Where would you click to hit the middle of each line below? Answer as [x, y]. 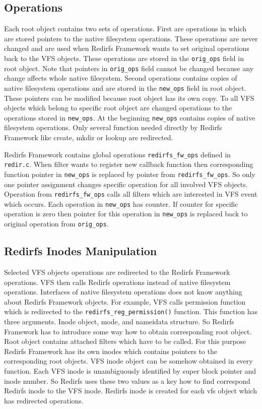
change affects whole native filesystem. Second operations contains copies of [121, 78]
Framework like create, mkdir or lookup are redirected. [89, 137]
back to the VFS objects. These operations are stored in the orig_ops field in [124, 58]
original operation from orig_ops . [56, 224]
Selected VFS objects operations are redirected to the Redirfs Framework [117, 272]
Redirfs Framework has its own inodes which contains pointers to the [111, 351]
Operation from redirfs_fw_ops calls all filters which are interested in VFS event [131, 194]
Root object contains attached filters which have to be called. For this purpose [125, 341]
